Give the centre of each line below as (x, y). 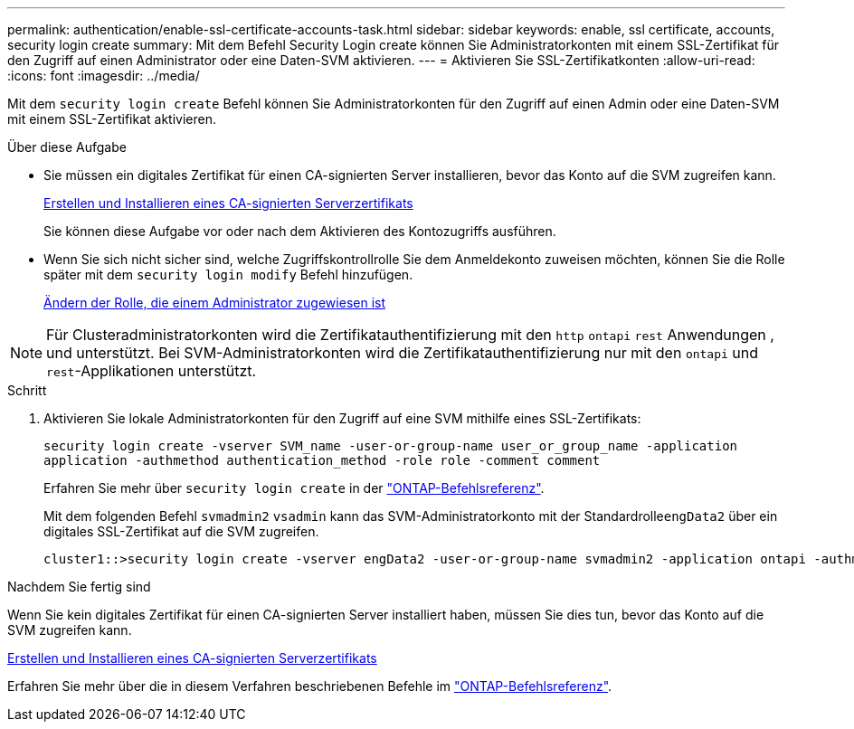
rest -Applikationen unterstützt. (152, 371)
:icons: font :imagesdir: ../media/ (104, 76)
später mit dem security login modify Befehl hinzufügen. (228, 275)
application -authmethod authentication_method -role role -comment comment (322, 460)
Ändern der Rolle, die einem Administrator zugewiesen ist (214, 303)
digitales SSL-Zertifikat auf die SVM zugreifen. (181, 531)
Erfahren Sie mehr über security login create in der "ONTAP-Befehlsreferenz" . (294, 488)
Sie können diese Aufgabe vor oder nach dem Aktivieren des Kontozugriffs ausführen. (300, 231)
